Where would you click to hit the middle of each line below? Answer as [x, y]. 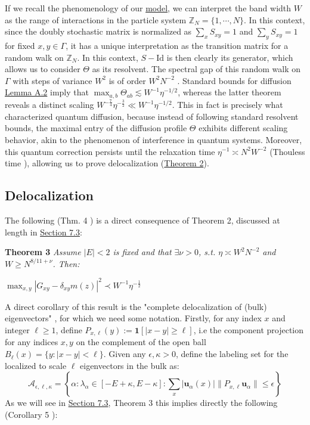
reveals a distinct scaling [49, 105]
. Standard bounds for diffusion [234, 80]
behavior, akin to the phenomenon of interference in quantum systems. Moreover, [154, 139]
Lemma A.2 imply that [47, 92]
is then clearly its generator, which [230, 57]
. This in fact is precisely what [227, 105]
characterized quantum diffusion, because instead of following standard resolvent [152, 116]
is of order [127, 80]
